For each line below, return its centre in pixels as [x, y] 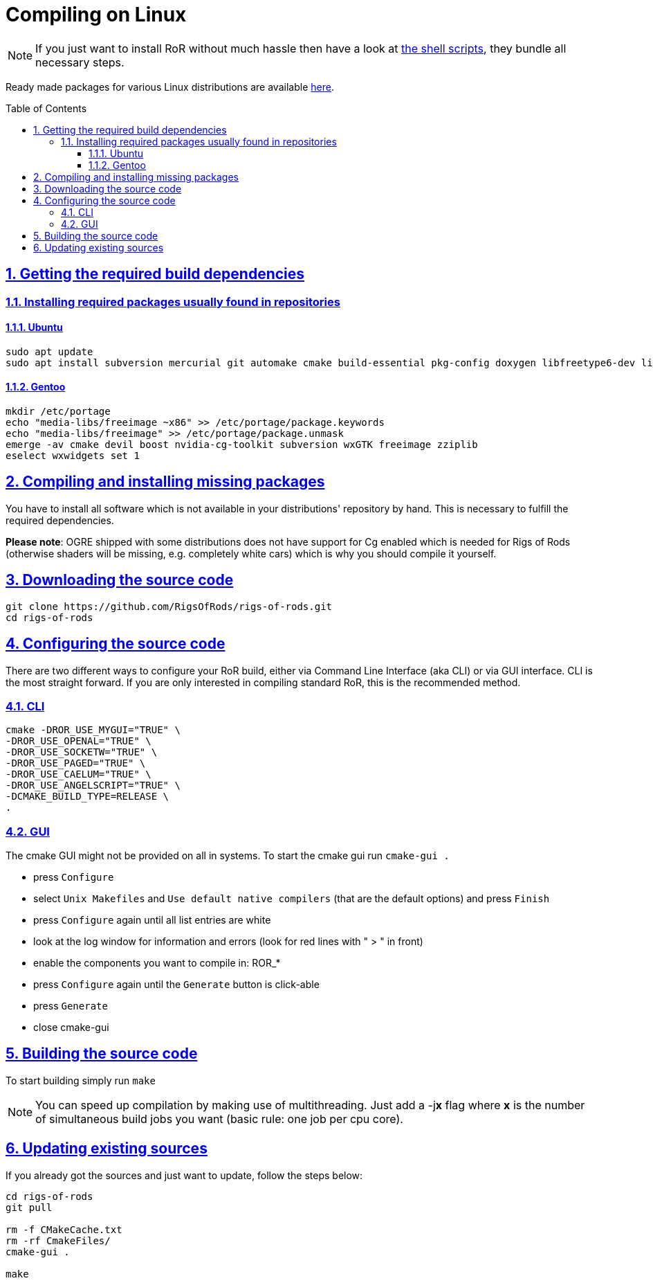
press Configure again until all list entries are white [152, 920]
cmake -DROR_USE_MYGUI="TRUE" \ [93, 730]
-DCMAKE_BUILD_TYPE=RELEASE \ [88, 797]
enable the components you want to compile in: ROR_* [157, 963]
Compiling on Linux [96, 15]
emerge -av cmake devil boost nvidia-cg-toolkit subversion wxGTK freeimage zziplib [242, 445]
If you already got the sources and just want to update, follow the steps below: [184, 1175]
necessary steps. [80, 62]
